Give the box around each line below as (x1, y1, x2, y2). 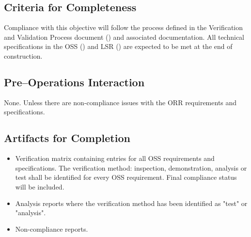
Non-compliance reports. (15, 223, 88, 234)
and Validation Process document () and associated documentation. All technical (4, 32, 245, 42)
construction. (4, 50, 43, 61)
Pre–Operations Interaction (4, 74, 145, 89)
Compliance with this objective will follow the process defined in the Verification (4, 22, 243, 32)
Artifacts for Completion (4, 130, 130, 145)
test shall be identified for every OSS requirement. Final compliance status (15, 172, 237, 182)
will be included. (15, 181, 64, 191)
